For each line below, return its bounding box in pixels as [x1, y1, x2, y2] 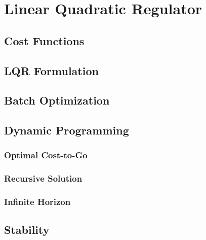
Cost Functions [4, 32, 85, 48]
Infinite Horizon [4, 195, 71, 208]
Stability [4, 222, 50, 237]
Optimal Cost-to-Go [4, 149, 88, 161]
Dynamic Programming [4, 122, 129, 138]
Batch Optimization [4, 92, 110, 108]
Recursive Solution [4, 172, 83, 185]
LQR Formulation [4, 62, 99, 78]
